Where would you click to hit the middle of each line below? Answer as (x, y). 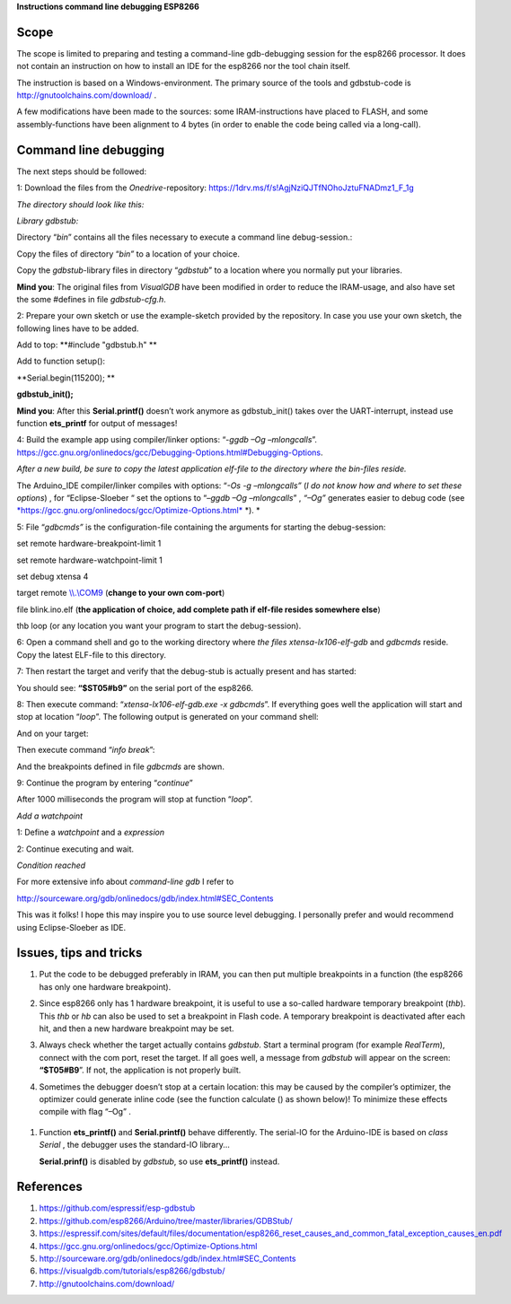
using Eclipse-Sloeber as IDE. (71, 927)
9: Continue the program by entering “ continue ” (105, 783)
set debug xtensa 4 (53, 576)
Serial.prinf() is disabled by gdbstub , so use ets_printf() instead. (159, 1161)
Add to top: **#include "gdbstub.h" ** (87, 345)
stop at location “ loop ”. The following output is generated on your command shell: (167, 717)
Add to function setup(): (61, 361)
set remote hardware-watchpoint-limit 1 (90, 560)
